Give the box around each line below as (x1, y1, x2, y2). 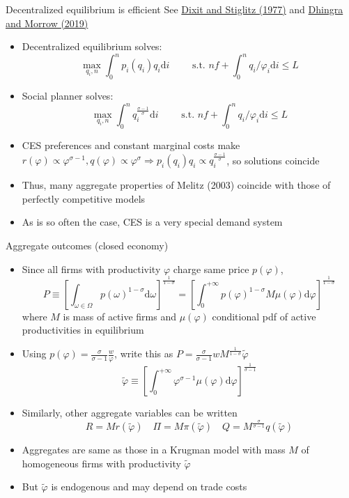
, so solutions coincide (226, 153, 320, 167)
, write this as (114, 346, 173, 361)
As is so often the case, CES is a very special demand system (22, 215, 283, 229)
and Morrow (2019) (6, 15, 88, 30)
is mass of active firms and (63, 309, 177, 323)
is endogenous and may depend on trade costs (51, 479, 247, 494)
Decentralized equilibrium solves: (22, 39, 162, 54)
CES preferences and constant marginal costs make (22, 137, 240, 152)
